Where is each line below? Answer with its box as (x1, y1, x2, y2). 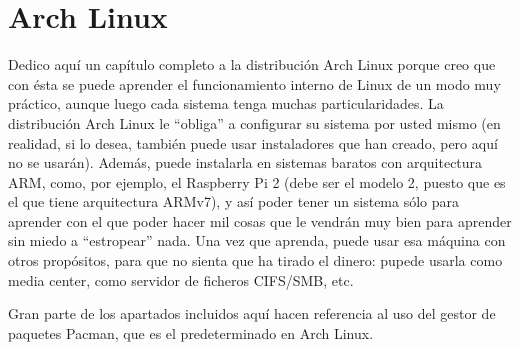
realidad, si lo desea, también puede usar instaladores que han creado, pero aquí (8, 132, 498, 153)
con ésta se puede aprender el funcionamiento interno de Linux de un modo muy (8, 73, 501, 94)
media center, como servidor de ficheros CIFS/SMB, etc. (8, 269, 354, 290)
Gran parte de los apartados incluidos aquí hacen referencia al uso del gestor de (8, 303, 496, 324)
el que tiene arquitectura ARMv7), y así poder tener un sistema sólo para (8, 191, 460, 212)
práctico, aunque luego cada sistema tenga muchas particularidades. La (8, 93, 444, 114)
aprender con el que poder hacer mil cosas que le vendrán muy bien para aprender (8, 210, 512, 231)
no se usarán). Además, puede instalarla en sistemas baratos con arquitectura (8, 152, 483, 173)
